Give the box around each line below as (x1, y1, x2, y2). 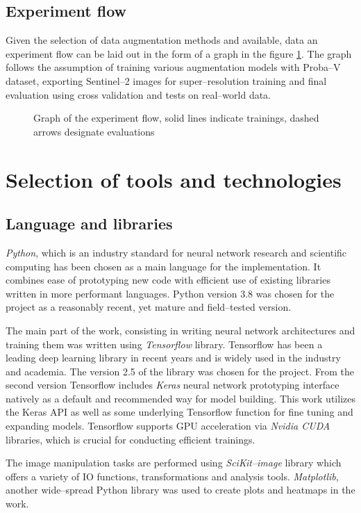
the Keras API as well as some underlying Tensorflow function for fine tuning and (6, 405, 353, 419)
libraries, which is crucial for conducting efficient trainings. (6, 432, 255, 446)
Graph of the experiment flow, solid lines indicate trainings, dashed (33, 111, 319, 125)
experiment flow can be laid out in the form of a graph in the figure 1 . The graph (6, 46, 352, 60)
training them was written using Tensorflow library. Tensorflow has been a (6, 336, 323, 351)
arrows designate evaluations (33, 124, 155, 138)
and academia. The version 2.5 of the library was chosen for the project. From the (6, 364, 354, 378)
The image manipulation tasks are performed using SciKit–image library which (6, 455, 342, 470)
